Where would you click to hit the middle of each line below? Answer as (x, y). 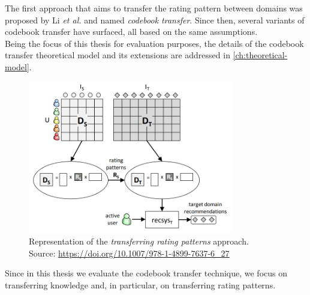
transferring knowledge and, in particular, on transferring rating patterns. (140, 285)
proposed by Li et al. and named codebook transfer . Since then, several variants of (155, 20)
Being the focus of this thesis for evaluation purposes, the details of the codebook (154, 43)
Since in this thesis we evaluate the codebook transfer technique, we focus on (146, 273)
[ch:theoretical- (260, 55)
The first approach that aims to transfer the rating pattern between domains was (154, 8)
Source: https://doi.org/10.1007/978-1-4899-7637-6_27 (129, 253)
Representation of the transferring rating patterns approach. (139, 241)
